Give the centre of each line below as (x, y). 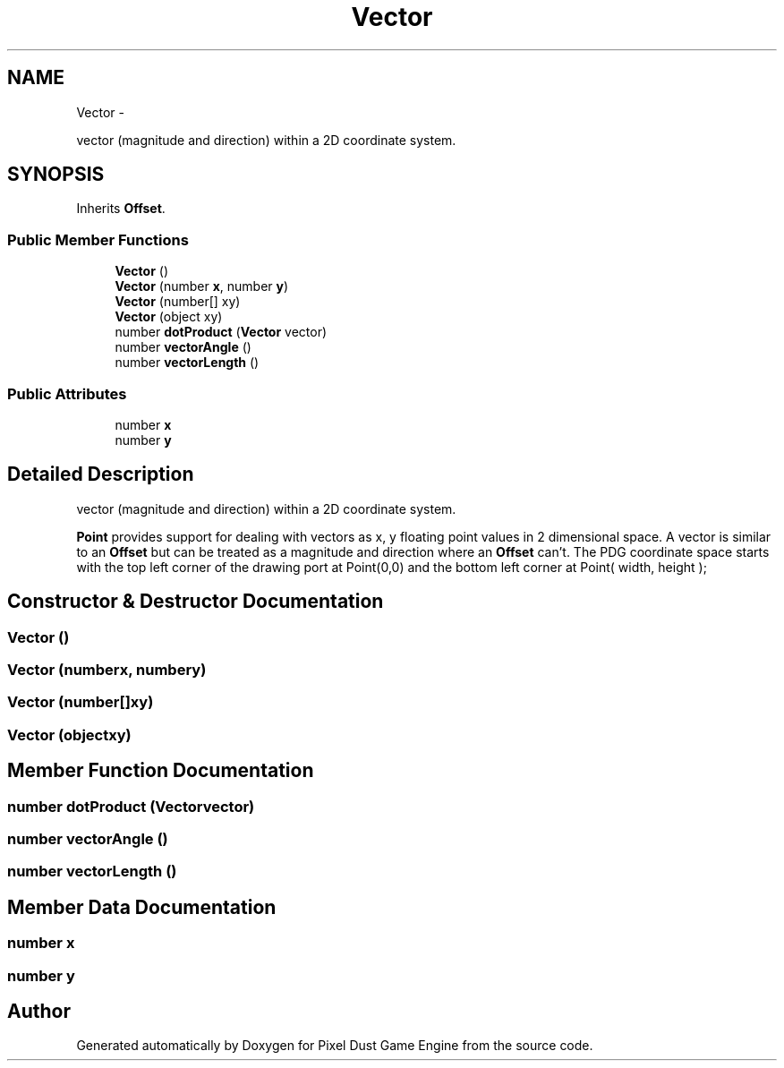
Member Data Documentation (142, 907)
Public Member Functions (98, 239)
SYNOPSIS (56, 175)
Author (39, 1011)
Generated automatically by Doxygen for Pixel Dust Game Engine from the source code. (335, 1046)
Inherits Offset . (121, 209)
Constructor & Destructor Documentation (196, 602)
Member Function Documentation (161, 771)
